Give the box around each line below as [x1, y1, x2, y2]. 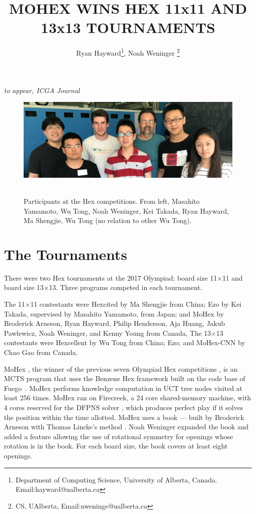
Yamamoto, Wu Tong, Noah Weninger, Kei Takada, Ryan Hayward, [24, 205, 229, 216]
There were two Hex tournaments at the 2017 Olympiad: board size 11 [4, 272, 217, 283]
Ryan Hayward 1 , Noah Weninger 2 [76, 46, 180, 58]
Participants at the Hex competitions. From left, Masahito [24, 195, 200, 206]
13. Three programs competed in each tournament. [49, 282, 202, 292]
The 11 [4, 299, 25, 309]
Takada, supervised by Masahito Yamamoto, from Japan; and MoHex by [4, 308, 224, 319]
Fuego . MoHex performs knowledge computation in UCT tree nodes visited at [4, 383, 243, 393]
